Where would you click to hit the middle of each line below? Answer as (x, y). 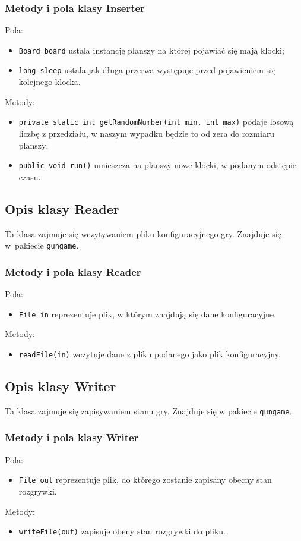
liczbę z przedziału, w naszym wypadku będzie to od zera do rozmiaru (147, 133)
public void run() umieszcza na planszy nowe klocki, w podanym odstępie (158, 165)
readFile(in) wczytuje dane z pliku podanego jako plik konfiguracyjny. (150, 353)
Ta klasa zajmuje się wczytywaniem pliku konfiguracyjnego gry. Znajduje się (143, 233)
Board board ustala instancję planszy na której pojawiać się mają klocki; (151, 50)
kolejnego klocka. (50, 82)
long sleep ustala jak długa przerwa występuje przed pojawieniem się (147, 70)
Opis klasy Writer (61, 386)
